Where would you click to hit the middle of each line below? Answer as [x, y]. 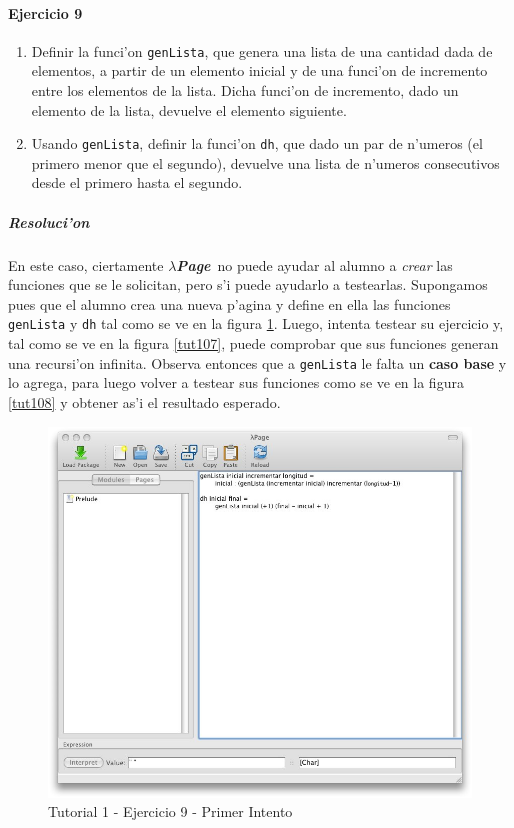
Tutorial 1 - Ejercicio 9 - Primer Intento [170, 811]
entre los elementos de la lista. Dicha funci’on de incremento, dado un [245, 90]
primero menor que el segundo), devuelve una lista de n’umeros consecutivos [265, 162]
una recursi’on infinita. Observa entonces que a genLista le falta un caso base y [257, 362]
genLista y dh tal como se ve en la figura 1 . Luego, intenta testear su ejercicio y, [256, 323]
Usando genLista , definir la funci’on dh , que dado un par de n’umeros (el [257, 143]
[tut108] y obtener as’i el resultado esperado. [144, 401]
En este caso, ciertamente [86, 264]
